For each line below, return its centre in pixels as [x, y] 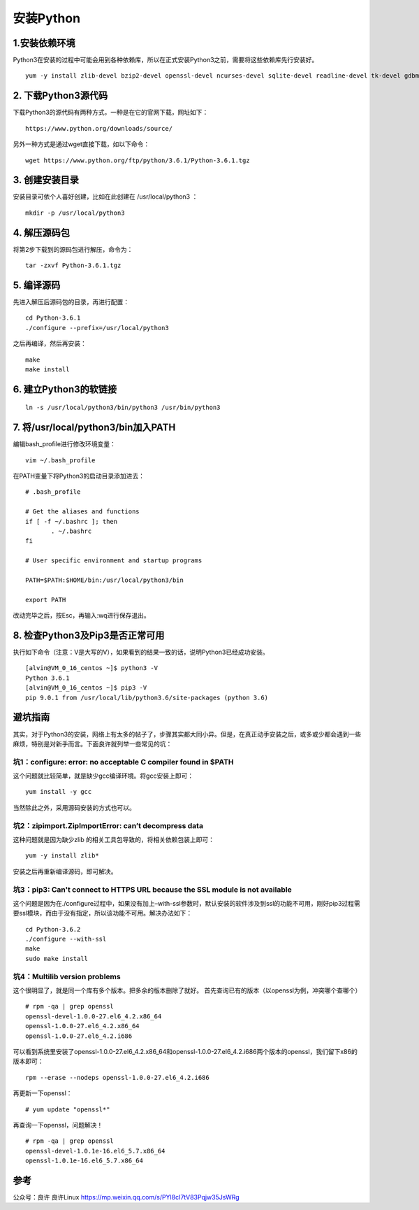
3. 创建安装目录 [46, 180]
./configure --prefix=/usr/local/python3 [97, 328]
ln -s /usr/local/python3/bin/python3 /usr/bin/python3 [123, 408]
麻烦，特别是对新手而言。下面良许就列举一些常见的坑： [93, 743]
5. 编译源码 [37, 285]
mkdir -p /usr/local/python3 [75, 213]
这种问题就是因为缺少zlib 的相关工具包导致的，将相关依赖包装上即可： [114, 839]
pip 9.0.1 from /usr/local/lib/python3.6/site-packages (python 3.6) [147, 697]
